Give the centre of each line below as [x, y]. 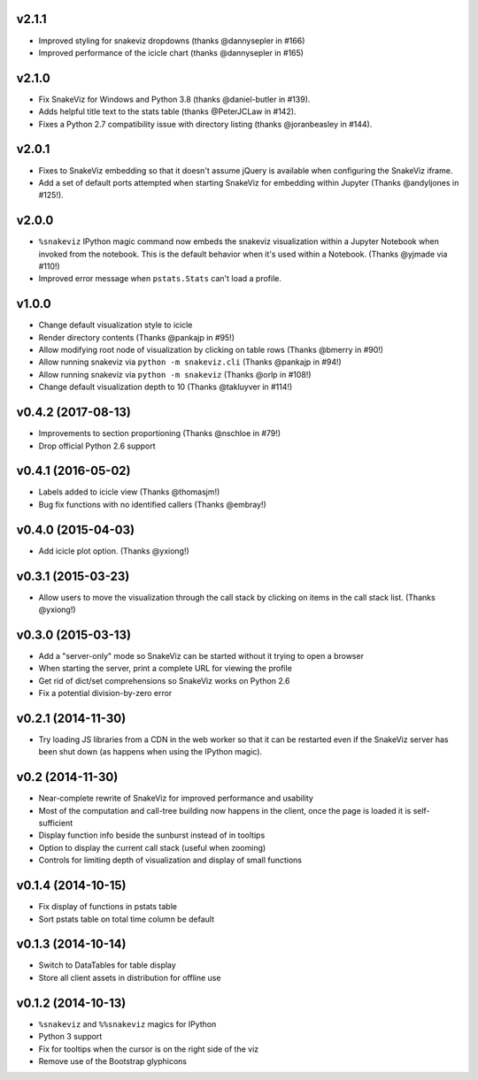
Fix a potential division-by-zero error [105, 693]
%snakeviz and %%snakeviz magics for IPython [127, 1024]
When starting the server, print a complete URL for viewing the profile [165, 669]
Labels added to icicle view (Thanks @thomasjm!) [129, 492]
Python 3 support [70, 1037]
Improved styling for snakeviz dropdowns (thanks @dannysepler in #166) [172, 41]
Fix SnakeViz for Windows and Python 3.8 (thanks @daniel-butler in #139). [174, 99]
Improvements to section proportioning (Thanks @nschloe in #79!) [160, 433]
